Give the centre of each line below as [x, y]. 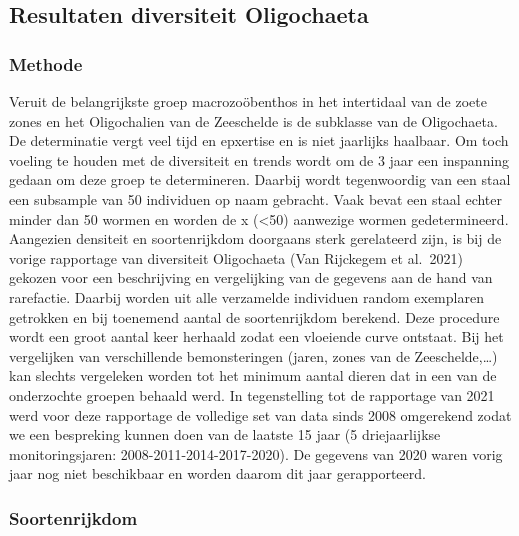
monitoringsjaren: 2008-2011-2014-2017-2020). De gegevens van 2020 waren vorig [256, 453]
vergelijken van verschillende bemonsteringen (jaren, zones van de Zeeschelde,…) [253, 355]
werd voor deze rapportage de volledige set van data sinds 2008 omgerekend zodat [260, 414]
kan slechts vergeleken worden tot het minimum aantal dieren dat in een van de [253, 375]
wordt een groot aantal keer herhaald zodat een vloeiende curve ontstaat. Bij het [256, 336]
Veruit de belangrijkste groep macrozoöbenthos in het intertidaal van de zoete [248, 101]
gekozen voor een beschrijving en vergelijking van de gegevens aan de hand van [251, 277]
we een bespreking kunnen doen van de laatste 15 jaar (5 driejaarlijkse [225, 434]
